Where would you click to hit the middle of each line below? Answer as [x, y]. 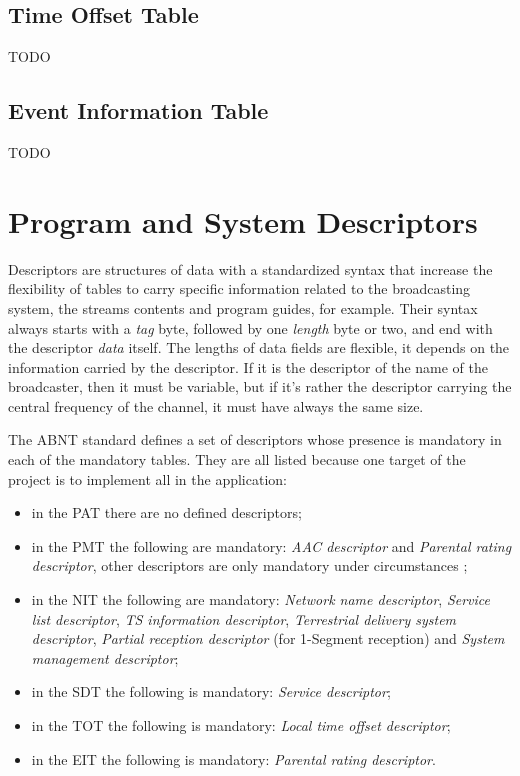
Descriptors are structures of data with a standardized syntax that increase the [250, 268]
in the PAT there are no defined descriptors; [166, 512]
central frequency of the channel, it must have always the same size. [216, 405]
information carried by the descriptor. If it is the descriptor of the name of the [248, 366]
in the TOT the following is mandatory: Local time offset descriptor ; [241, 725]
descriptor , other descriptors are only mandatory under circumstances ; [249, 565]
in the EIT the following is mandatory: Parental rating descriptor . [233, 758]
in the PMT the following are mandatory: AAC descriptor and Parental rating [271, 545]
